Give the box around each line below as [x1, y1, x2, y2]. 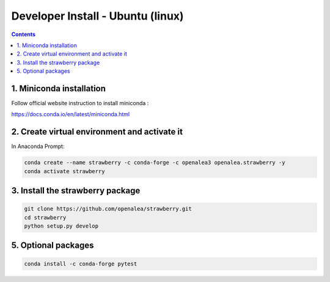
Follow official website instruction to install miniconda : [11, 100, 149, 107]
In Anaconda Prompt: [11, 143, 65, 150]
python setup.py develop [24, 223, 99, 229]
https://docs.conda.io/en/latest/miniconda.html [11, 111, 130, 118]
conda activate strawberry [24, 168, 105, 174]
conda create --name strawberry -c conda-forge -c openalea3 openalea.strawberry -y [24, 159, 285, 166]
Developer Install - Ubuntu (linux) [11, 9, 184, 23]
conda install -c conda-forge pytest [24, 260, 137, 267]
